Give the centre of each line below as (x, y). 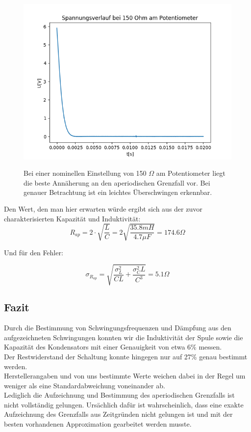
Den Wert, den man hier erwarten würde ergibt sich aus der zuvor (103, 209)
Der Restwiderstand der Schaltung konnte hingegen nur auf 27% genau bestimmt (126, 356)
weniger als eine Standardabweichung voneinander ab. (85, 385)
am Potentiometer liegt (191, 173)
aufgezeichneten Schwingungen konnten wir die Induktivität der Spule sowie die (124, 337)
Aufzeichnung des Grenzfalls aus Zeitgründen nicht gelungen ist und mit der (118, 414)
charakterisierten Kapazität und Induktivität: (72, 218)
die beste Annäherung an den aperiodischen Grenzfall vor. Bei (117, 182)
